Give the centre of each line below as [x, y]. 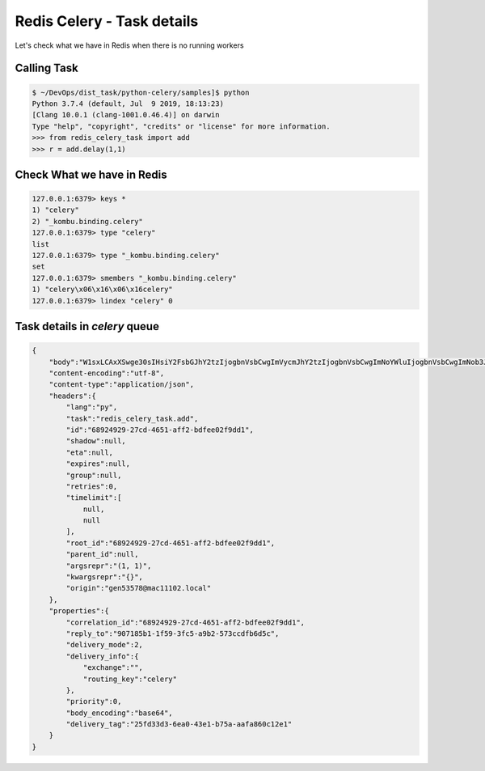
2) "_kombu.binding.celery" [87, 221]
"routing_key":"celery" [130, 679]
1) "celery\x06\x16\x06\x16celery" [102, 290]
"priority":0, [94, 701]
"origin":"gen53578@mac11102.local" [139, 588]
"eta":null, [89, 452]
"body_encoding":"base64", [119, 713]
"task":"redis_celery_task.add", [132, 418]
